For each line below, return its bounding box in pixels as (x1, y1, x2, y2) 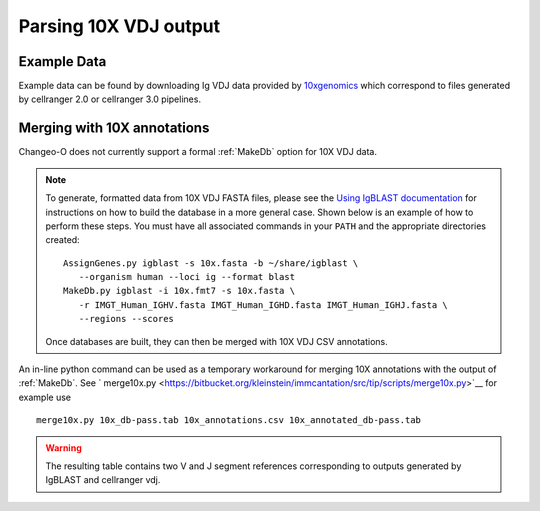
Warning (45, 441, 82, 454)
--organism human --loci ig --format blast (78, 271, 295, 283)
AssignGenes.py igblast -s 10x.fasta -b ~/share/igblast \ (63, 257, 359, 269)
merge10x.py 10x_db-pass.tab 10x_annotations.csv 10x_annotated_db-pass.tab (36, 415, 422, 426)
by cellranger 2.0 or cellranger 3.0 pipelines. (18, 93, 202, 105)
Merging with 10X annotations (18, 120, 210, 137)
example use (18, 391, 72, 403)
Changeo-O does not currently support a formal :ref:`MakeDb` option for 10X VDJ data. (18, 146, 377, 158)
